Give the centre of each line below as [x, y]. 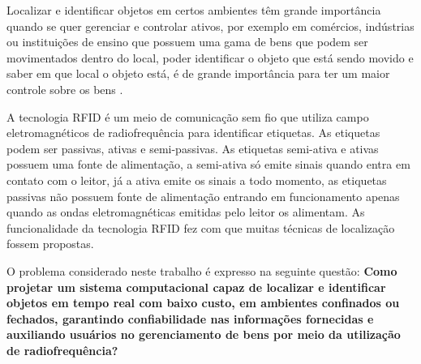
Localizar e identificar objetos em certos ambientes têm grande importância [194, 10]
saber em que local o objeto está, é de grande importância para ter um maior [198, 73]
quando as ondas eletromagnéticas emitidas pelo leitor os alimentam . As [186, 212]
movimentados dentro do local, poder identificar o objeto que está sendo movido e [210, 57]
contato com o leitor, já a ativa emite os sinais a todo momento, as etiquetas [197, 180]
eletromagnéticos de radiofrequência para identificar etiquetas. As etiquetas [193, 133]
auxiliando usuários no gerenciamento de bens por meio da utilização [204, 334]
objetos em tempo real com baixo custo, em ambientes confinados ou [203, 303]
